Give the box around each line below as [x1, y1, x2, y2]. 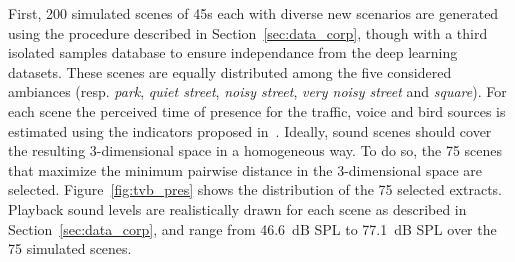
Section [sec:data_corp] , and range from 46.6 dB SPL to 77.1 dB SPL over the [8, 218, 497, 239]
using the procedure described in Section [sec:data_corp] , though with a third [8, 22, 488, 43]
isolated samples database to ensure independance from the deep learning [8, 42, 458, 63]
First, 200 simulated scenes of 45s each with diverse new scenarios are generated [8, 3, 499, 23]
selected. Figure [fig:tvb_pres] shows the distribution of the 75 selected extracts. [8, 179, 502, 200]
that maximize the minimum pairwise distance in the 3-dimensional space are [8, 159, 483, 180]
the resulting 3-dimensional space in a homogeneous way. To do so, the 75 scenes [8, 140, 503, 161]
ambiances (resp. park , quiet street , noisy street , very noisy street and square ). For [8, 81, 507, 102]
